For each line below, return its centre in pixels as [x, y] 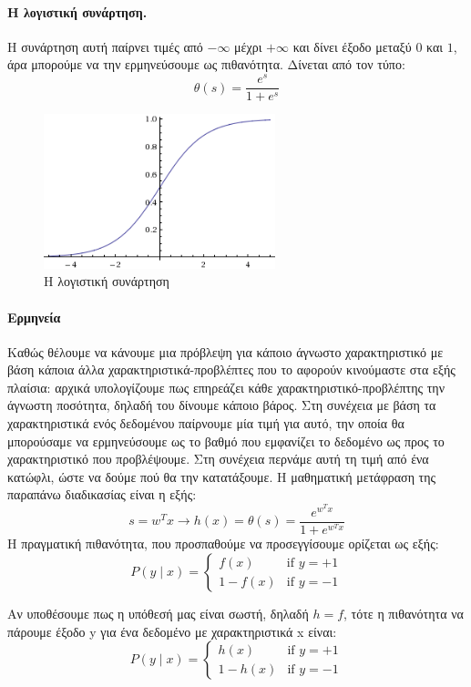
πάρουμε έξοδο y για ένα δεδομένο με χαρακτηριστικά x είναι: [172, 631]
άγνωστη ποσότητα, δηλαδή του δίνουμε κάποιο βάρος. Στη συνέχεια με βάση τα [222, 405]
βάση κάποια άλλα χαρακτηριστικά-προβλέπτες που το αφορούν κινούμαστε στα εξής [231, 369]
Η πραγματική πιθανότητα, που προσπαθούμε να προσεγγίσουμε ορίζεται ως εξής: [223, 543]
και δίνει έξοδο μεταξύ [352, 46]
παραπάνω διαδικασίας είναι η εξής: [102, 494]
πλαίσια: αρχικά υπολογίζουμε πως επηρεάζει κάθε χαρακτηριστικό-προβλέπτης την [226, 387]
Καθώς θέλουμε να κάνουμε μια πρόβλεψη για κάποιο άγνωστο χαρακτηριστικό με [225, 351]
